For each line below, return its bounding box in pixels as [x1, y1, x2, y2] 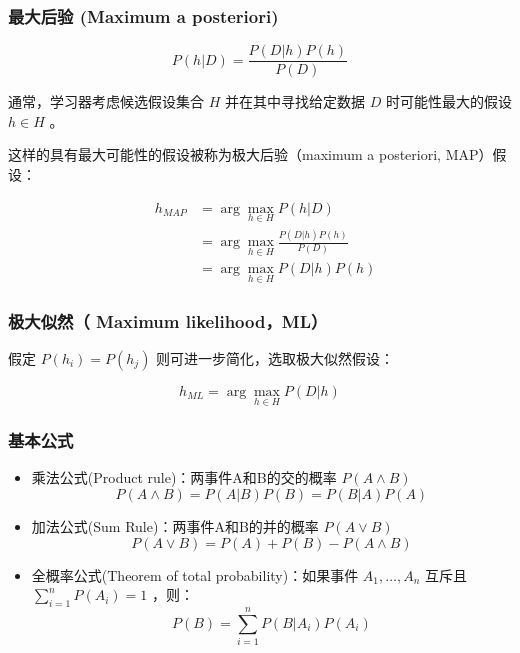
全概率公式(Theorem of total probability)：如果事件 [31, 564, 359, 585]
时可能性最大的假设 [385, 91, 512, 112]
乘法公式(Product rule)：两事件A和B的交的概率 [31, 467, 337, 488]
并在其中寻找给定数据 [224, 91, 365, 112]
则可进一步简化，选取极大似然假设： [156, 347, 395, 368]
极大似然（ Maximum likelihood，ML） [8, 308, 328, 333]
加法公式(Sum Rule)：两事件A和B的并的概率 [31, 515, 319, 536]
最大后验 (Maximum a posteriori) [8, 3, 279, 28]
